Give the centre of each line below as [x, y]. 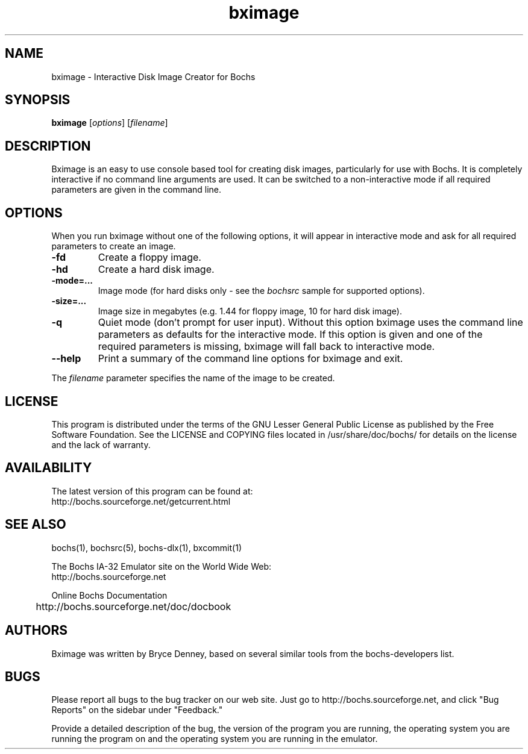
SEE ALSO [36, 525]
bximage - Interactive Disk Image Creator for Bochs [153, 76]
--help [66, 359]
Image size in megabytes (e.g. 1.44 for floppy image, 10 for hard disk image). [250, 311]
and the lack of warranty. [101, 444]
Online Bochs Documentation [109, 595]
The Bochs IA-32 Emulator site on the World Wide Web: [162, 566]
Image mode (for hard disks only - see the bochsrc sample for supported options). [261, 291]
